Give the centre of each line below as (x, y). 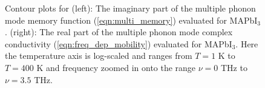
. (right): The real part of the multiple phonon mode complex (119, 32)
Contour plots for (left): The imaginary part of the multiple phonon (130, 8)
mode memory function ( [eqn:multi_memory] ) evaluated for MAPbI (131, 20)
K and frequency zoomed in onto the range (116, 67)
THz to (234, 67)
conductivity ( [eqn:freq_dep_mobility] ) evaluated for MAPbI (119, 43)
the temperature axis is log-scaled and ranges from (99, 56)
